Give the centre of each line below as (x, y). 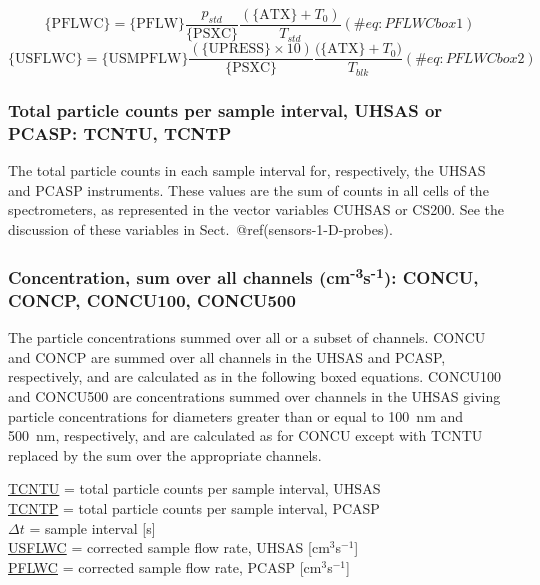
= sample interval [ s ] (92, 527)
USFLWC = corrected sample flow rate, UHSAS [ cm (169, 547)
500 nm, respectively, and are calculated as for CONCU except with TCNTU (245, 435)
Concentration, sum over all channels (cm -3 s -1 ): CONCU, (243, 276)
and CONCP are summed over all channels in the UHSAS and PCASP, (227, 356)
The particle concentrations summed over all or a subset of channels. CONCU (247, 337)
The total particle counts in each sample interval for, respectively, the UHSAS (247, 170)
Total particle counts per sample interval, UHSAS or (225, 110)
